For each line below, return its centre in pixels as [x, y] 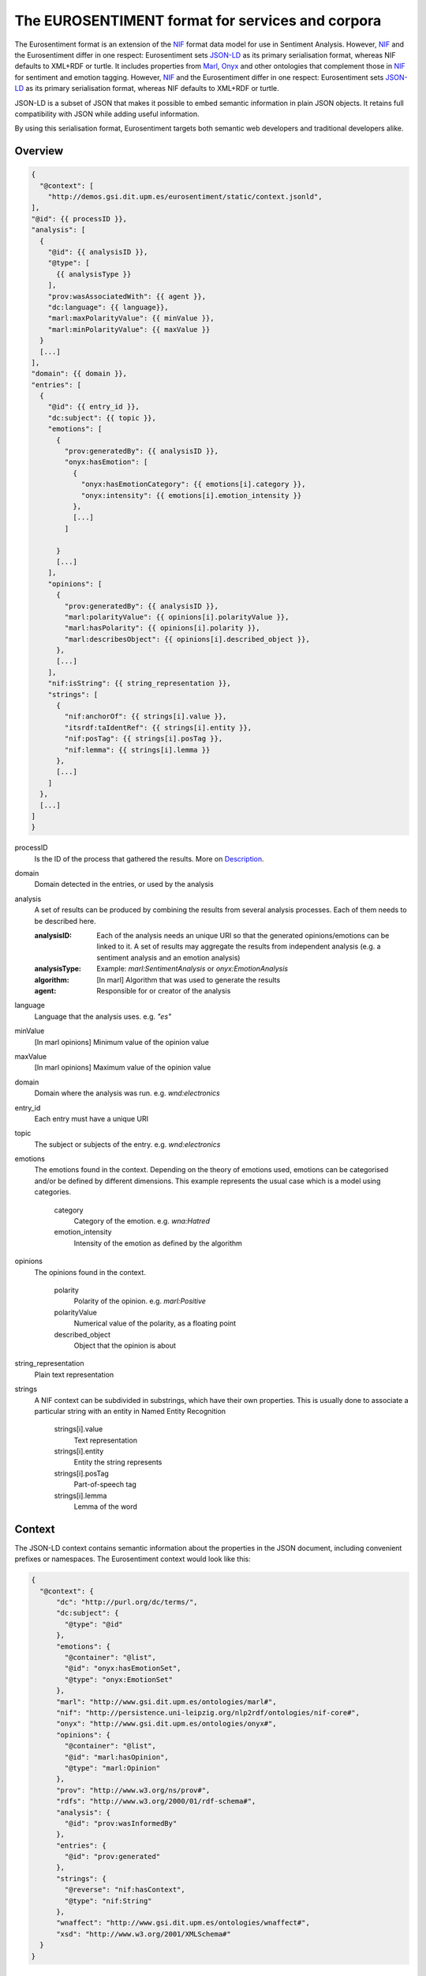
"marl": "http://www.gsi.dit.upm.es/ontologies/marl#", [166, 1702]
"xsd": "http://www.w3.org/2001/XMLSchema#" [144, 1934]
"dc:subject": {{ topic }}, [102, 418]
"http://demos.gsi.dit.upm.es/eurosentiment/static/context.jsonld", [185, 197]
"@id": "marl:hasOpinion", [116, 1757]
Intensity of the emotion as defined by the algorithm [158, 1243]
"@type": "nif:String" [108, 1901]
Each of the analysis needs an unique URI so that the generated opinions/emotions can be [243, 936]
